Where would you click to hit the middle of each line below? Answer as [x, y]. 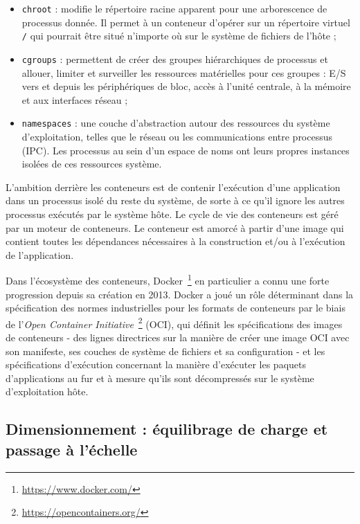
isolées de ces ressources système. [92, 164]
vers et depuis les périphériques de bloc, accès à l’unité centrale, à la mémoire [186, 86]
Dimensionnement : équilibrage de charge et [167, 429]
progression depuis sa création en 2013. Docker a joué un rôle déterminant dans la [180, 294]
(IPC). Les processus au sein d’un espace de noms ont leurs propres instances [186, 150]
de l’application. [40, 254]
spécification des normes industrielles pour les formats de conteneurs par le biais [175, 308]
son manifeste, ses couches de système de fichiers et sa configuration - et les [165, 351]
